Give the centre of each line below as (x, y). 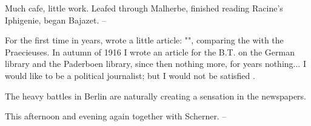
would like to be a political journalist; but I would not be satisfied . (130, 75)
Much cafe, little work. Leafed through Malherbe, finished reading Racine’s (144, 8)
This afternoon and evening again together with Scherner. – (116, 116)
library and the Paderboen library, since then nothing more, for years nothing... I (155, 64)
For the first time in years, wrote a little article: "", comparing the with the (144, 40)
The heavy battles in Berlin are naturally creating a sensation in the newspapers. (155, 96)
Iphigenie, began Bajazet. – (56, 20)
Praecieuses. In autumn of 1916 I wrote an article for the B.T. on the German (150, 52)
